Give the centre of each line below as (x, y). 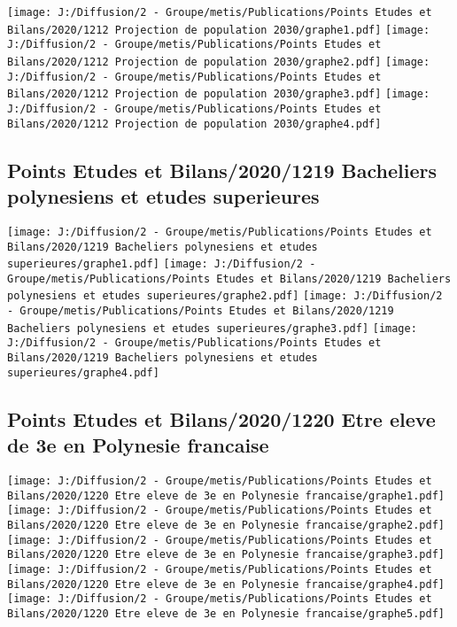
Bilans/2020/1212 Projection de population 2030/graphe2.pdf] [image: (219, 62)
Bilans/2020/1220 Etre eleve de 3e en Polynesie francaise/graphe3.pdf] (226, 555)
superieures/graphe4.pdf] (83, 372)
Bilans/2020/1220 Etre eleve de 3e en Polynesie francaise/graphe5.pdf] (226, 613)
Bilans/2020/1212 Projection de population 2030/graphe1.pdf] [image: (219, 30)
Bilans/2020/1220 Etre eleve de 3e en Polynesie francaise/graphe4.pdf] (226, 584)
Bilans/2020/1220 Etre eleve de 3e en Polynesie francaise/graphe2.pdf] (226, 525)
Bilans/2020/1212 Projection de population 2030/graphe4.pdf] (194, 124)
